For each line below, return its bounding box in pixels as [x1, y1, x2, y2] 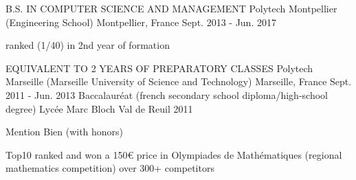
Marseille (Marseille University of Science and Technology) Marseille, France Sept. [5, 74, 352, 89]
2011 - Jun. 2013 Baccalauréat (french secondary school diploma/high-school [5, 87, 328, 102]
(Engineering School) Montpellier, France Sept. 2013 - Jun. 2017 [5, 14, 276, 29]
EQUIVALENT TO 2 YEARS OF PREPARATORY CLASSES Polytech [5, 60, 313, 75]
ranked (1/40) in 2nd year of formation [5, 38, 170, 52]
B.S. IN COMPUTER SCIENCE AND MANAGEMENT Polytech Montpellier [5, 1, 337, 15]
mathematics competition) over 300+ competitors [5, 161, 214, 175]
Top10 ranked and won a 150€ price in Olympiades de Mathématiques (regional [5, 147, 342, 161]
